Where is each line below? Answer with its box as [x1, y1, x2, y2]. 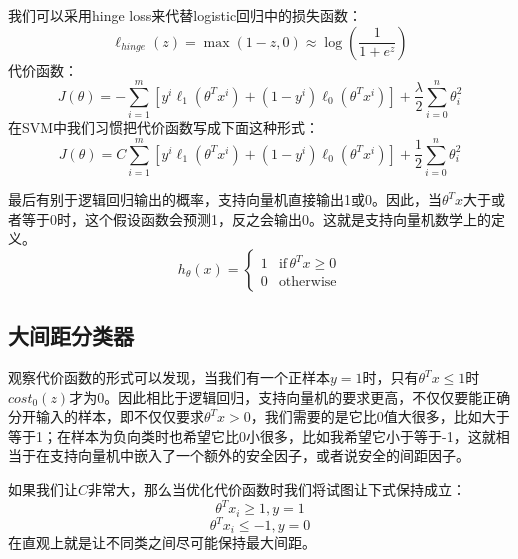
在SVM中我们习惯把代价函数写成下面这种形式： [8, 117, 320, 138]
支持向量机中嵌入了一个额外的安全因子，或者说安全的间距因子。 [49, 445, 470, 466]
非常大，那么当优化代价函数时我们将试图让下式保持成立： [88, 478, 467, 499]
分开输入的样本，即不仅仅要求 [8, 406, 204, 427]
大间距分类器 [8, 320, 134, 351]
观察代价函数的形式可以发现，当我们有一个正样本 [8, 367, 330, 388]
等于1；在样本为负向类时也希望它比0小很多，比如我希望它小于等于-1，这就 [8, 425, 496, 446]
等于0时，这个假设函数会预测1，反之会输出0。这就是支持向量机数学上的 [21, 208, 491, 229]
